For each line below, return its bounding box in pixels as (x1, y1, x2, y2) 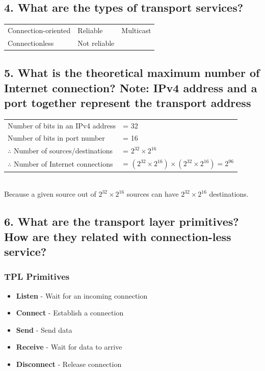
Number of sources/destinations (13, 145, 113, 156)
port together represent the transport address (4, 95, 251, 111)
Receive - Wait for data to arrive (16, 341, 122, 352)
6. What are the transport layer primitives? (4, 214, 239, 229)
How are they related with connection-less (4, 228, 231, 244)
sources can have (126, 189, 179, 199)
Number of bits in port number (8, 132, 105, 143)
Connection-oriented (8, 24, 71, 35)
